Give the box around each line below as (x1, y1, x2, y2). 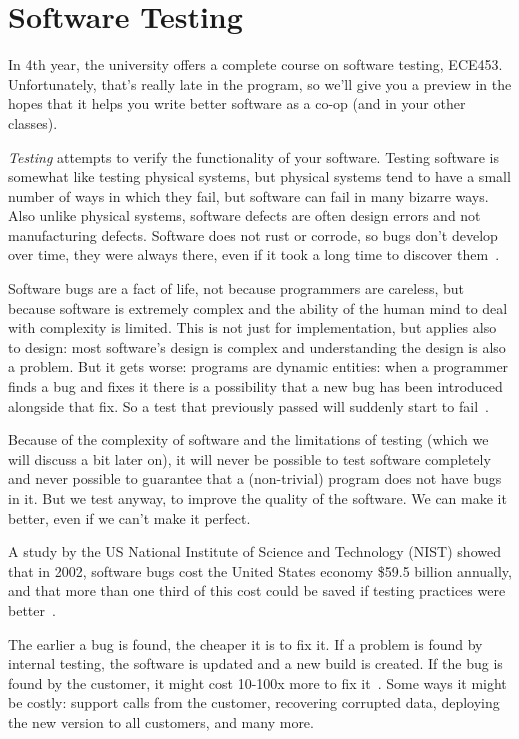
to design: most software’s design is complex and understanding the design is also (8, 336, 506, 357)
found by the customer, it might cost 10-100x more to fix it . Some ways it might (8, 672, 507, 693)
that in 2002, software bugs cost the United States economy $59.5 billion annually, (8, 560, 512, 581)
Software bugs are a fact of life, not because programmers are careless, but (8, 278, 465, 299)
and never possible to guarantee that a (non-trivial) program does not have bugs (8, 468, 502, 489)
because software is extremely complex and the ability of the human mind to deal (8, 297, 508, 318)
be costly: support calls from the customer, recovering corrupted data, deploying (8, 692, 500, 713)
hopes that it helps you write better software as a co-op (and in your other (8, 93, 466, 114)
